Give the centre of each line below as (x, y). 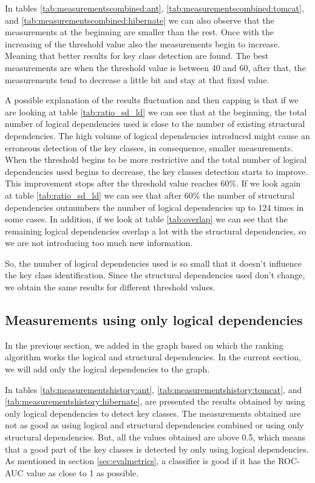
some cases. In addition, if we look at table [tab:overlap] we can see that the (146, 219)
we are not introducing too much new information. (99, 243)
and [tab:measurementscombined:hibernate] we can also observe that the (140, 20)
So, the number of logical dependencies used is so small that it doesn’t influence (153, 263)
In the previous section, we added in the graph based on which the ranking (144, 345)
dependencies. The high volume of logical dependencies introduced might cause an (157, 135)
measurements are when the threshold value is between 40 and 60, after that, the (155, 67)
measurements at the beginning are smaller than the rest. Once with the (139, 32)
